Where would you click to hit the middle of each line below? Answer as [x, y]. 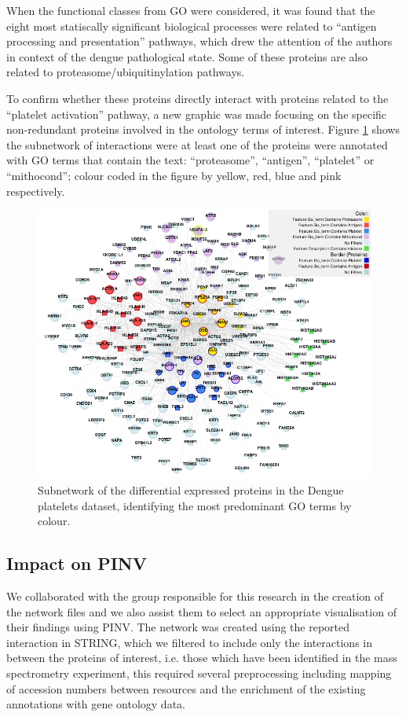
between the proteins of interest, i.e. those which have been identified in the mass [202, 658]
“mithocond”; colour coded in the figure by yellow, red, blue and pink [174, 175]
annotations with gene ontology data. [96, 704]
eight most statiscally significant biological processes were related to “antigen [192, 26]
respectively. [36, 191]
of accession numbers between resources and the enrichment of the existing [186, 688]
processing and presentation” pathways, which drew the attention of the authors [199, 41]
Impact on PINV [77, 563]
